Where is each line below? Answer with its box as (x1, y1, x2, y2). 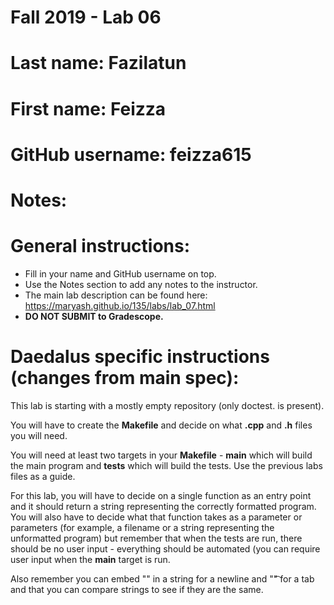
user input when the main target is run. (10, 553, 171, 565)
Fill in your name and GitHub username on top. (24, 267, 217, 280)
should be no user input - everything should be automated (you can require (10, 542, 321, 555)
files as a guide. (10, 470, 76, 482)
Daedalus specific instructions (10, 346, 270, 368)
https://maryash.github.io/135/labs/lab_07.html (24, 299, 216, 311)
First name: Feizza (10, 97, 167, 120)
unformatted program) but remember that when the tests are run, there (10, 532, 303, 544)
